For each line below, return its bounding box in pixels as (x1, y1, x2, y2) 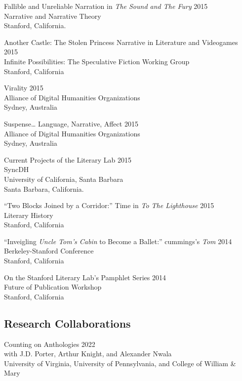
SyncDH (4, 164, 29, 174)
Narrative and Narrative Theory (4, 10, 101, 21)
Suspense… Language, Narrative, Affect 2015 (4, 118, 138, 128)
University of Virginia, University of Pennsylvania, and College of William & (4, 358, 236, 368)
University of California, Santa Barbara (4, 173, 123, 184)
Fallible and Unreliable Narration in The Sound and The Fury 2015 (4, 1, 208, 11)
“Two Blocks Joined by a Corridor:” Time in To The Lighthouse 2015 (4, 200, 214, 211)
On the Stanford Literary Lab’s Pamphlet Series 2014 (4, 272, 166, 282)
